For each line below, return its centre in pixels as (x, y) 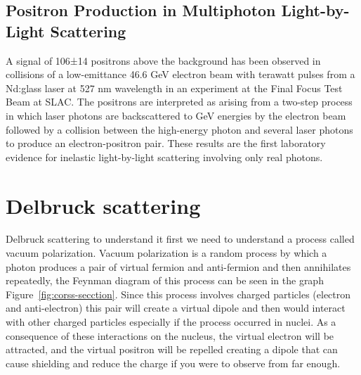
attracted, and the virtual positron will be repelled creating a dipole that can (172, 349)
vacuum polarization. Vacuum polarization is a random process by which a (166, 253)
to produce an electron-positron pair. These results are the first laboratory (166, 143)
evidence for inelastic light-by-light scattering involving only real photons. (164, 157)
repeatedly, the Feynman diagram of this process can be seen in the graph (165, 280)
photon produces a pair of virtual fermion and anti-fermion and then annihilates (178, 266)
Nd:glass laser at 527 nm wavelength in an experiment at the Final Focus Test (174, 88)
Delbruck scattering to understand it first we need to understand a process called (180, 239)
